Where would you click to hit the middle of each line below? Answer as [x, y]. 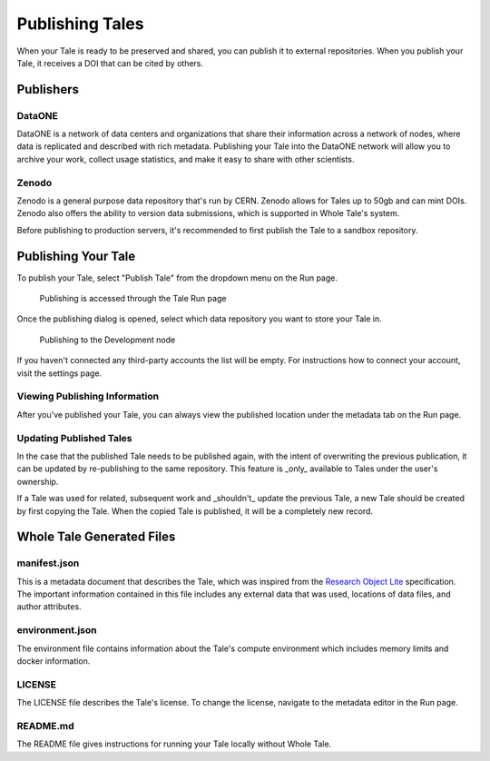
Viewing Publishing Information [88, 397]
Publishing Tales [80, 24]
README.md [45, 726]
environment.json [57, 630]
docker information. [54, 661]
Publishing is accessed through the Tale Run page [133, 299]
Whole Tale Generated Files [96, 537]
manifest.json [48, 563]
